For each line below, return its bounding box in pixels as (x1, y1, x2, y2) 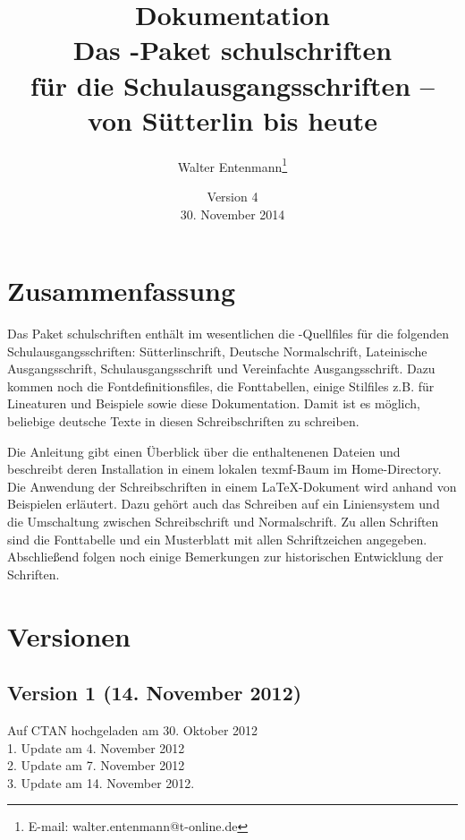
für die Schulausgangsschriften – (30, 66, 435, 103)
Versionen (7, 617, 131, 654)
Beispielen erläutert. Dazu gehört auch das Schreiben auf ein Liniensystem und (7, 494, 440, 513)
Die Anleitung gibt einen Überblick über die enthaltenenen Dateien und (7, 441, 401, 460)
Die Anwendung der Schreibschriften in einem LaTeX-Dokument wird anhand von (7, 476, 457, 495)
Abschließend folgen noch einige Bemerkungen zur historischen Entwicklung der (7, 547, 444, 566)
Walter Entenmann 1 (177, 154, 288, 176)
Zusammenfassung (7, 272, 236, 309)
